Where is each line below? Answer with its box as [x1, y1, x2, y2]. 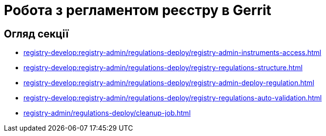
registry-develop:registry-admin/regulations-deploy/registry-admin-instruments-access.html [23, 48, 322, 57]
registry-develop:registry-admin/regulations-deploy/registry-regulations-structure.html [23, 63, 303, 72]
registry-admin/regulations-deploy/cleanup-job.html [23, 109, 191, 117]
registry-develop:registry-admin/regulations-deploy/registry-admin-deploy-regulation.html [23, 78, 314, 87]
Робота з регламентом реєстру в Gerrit [4, 2, 271, 19]
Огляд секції [4, 27, 69, 40]
